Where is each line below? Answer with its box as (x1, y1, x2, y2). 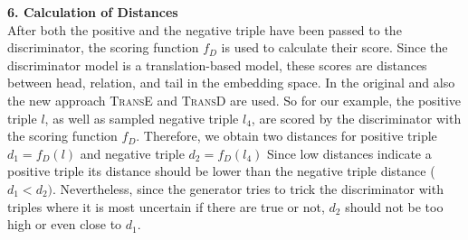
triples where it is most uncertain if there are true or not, (7, 197, 325, 216)
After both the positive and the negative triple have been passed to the (7, 20, 402, 39)
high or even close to (7, 215, 122, 234)
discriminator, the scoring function (7, 38, 199, 57)
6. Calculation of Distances (7, 3, 178, 21)
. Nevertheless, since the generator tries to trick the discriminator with (53, 179, 444, 198)
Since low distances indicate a (266, 143, 432, 162)
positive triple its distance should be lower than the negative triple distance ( (7, 162, 435, 180)
